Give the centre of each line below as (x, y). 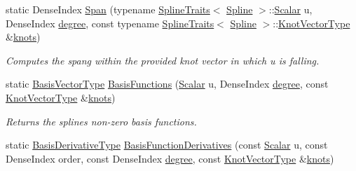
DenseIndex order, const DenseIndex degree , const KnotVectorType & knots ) (170, 158)
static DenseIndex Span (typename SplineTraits (108, 9)
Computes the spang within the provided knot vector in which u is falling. (163, 60)
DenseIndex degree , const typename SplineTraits (110, 23)
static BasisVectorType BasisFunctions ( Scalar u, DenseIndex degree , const (167, 84)
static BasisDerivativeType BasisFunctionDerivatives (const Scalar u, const (167, 145)
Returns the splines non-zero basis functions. (101, 121)
